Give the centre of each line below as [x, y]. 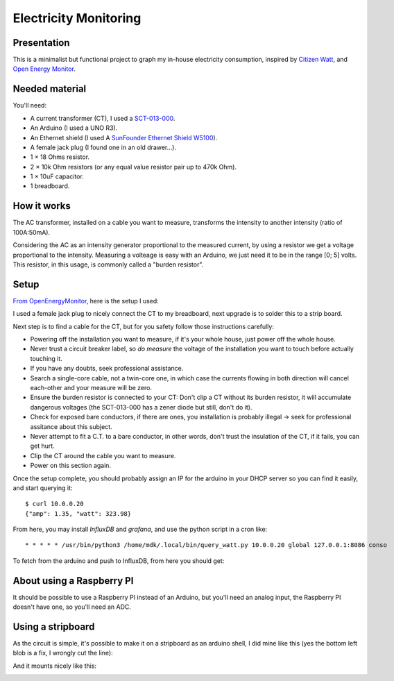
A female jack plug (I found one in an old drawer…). [103, 147]
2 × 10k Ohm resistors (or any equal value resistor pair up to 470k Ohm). [134, 167]
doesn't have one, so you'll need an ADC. [72, 607]
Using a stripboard [54, 627]
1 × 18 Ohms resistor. [60, 157]
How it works [42, 206]
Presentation [41, 43]
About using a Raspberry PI [73, 581]
